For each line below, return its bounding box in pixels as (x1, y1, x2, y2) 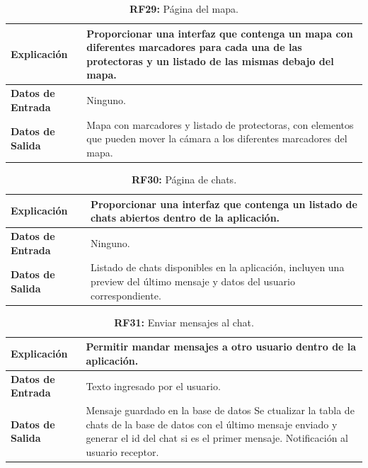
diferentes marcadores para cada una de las (86, 40, 302, 55)
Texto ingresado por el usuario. (86, 378, 221, 393)
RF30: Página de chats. (131, 171, 237, 186)
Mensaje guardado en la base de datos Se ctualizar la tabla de (86, 403, 355, 418)
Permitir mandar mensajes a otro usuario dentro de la (86, 339, 357, 354)
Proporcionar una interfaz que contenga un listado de (91, 196, 357, 211)
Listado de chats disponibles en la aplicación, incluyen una (91, 260, 345, 275)
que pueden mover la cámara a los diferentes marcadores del (86, 131, 347, 146)
